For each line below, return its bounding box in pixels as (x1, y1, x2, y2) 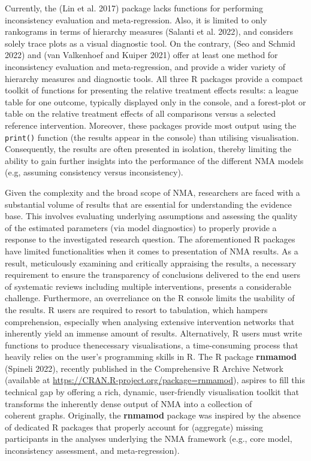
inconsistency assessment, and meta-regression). (5, 444, 180, 457)
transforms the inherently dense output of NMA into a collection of (5, 397, 252, 410)
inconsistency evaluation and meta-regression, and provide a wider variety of (5, 60, 285, 72)
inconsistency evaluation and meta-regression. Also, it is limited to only (5, 13, 267, 26)
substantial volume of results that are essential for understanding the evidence (5, 198, 292, 210)
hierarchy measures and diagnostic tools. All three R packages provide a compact (5, 72, 303, 84)
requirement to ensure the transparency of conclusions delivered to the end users (5, 268, 301, 281)
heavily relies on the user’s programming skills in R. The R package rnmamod (5, 350, 297, 363)
